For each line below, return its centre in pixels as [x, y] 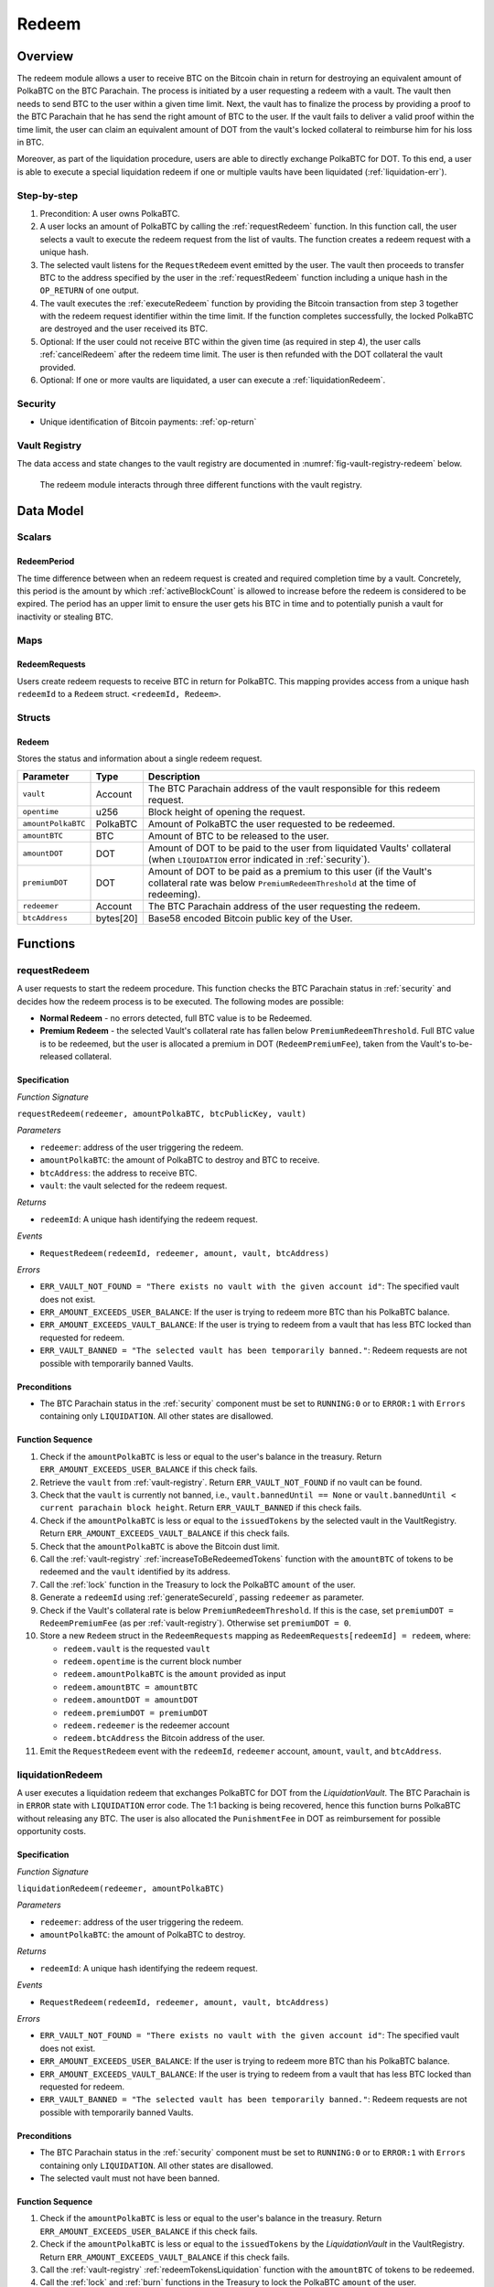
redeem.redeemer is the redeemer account [146, 1725]
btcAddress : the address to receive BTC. [118, 1173]
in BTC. [31, 143]
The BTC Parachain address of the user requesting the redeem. [284, 906]
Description [174, 776]
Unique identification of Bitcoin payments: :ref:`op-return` [148, 422]
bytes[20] [117, 918]
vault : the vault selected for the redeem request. [134, 1186]
